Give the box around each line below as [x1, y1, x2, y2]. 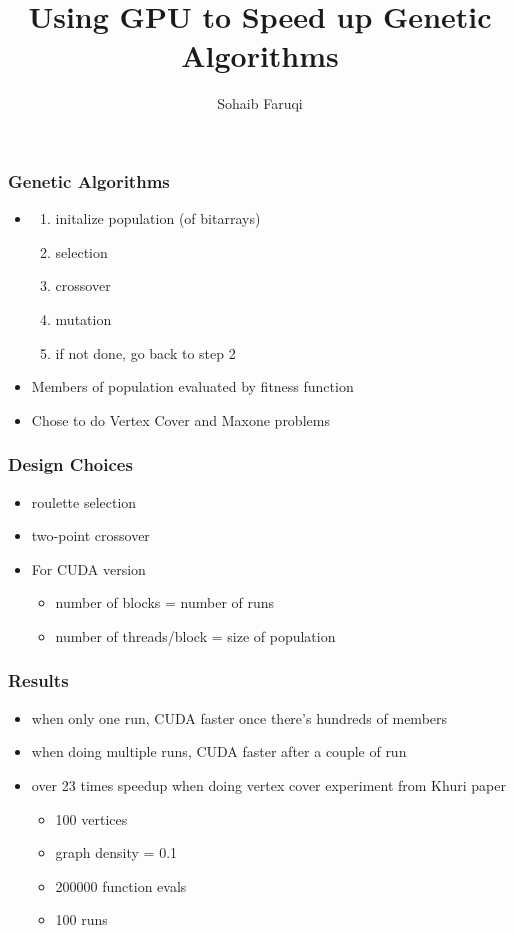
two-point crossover [31, 525, 150, 546]
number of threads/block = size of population [55, 625, 336, 646]
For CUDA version [31, 558, 146, 579]
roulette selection [31, 491, 137, 512]
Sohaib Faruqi [217, 93, 303, 114]
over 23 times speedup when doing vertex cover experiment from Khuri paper [31, 774, 506, 795]
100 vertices [55, 808, 128, 829]
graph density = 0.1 [55, 842, 178, 863]
